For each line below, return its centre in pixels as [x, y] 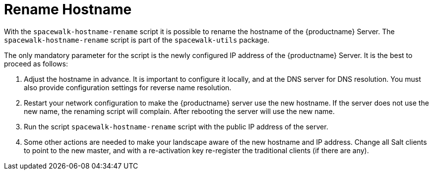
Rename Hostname [68, 9]
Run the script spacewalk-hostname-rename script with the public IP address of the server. [176, 126]
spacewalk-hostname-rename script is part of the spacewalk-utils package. [137, 40]
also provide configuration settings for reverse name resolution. [128, 87]
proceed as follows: [36, 63]
